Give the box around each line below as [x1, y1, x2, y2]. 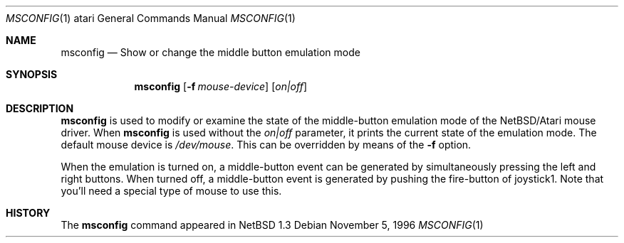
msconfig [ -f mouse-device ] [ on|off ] [134, 80, 308, 92]
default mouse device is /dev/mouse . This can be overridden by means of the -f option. [61, 139, 472, 151]
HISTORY [6, 207, 51, 219]
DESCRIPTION [6, 102, 74, 114]
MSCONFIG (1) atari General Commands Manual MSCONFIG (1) [6, 12, 296, 24]
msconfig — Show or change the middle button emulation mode [61, 46, 360, 58]
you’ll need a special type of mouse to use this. [61, 185, 282, 197]
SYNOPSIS [6, 68, 58, 80]
